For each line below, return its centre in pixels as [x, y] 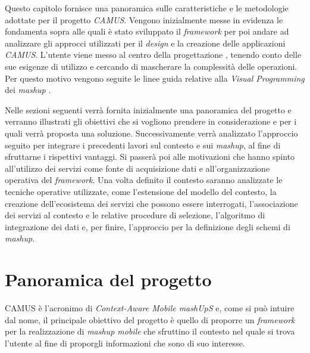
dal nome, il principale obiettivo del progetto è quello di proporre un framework [150, 319]
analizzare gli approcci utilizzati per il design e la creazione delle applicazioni [145, 43]
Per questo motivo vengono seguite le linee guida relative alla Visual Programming [155, 78]
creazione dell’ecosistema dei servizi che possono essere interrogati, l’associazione [151, 203]
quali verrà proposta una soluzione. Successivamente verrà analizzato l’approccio [151, 133]
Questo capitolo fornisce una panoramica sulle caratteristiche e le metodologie [147, 8]
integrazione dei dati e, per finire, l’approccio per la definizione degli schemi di [148, 226]
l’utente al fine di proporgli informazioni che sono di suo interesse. [125, 343]
